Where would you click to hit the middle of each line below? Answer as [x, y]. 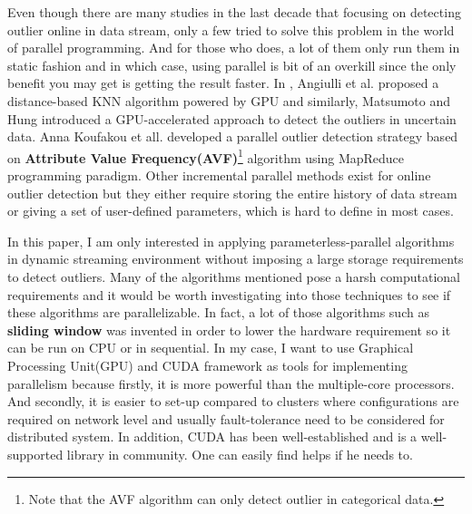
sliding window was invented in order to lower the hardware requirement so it [229, 330]
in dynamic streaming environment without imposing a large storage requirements [236, 259]
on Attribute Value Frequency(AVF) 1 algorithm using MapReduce [206, 156]
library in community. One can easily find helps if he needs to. [240, 454]
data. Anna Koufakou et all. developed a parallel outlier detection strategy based [233, 136]
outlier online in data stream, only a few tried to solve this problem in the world [231, 29]
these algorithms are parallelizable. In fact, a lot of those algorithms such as [218, 312]
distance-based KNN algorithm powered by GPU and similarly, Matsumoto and [229, 100]
